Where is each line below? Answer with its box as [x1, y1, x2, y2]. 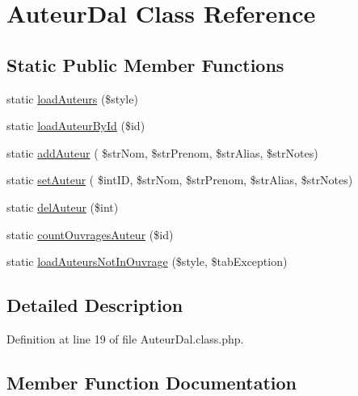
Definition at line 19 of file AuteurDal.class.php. [6, 330, 244, 347]
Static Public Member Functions [6, 52, 284, 77]
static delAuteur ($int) [6, 198, 119, 215]
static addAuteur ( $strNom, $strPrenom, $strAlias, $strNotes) [6, 144, 318, 161]
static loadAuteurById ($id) [6, 117, 145, 134]
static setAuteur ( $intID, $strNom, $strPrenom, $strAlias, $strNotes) [6, 171, 353, 188]
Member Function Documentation [6, 369, 297, 394]
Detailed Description [6, 293, 183, 318]
